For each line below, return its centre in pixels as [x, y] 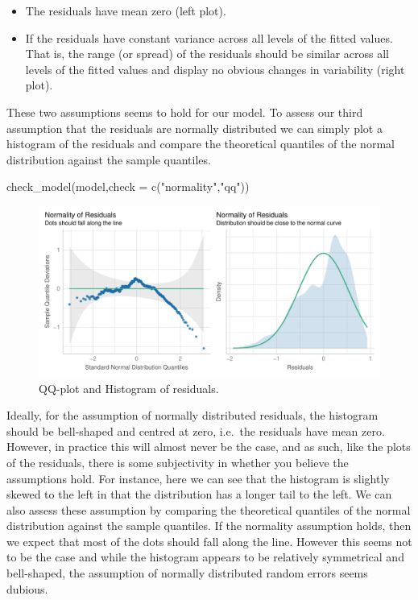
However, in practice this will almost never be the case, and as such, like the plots [209, 447]
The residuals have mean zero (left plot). [126, 10]
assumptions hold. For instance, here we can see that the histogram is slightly [198, 478]
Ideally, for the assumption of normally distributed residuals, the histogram [192, 415]
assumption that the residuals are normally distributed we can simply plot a [195, 128]
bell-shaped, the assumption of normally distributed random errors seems [187, 573]
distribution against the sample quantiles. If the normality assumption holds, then [209, 526]
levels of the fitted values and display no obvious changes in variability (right [215, 69]
